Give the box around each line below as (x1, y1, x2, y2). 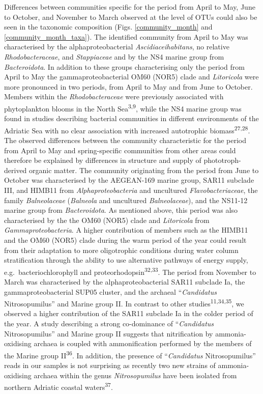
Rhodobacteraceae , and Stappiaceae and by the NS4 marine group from (4, 51, 224, 62)
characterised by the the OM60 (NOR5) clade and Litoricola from (4, 214, 210, 225)
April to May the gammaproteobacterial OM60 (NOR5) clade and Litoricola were (4, 71, 259, 82)
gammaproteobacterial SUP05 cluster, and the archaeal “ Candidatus (4, 286, 217, 297)
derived (4, 164, 27, 175)
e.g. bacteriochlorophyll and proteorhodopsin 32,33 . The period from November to (4, 265, 256, 277)
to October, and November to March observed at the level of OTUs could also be (4, 11, 257, 22)
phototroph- (203, 155, 241, 165)
